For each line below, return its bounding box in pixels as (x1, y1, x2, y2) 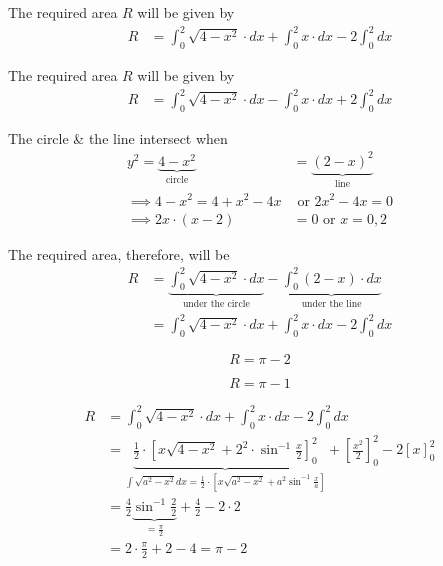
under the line (301, 299, 362, 310)
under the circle (182, 299, 250, 310)
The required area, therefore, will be (8, 243, 230, 264)
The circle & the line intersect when (8, 127, 228, 148)
